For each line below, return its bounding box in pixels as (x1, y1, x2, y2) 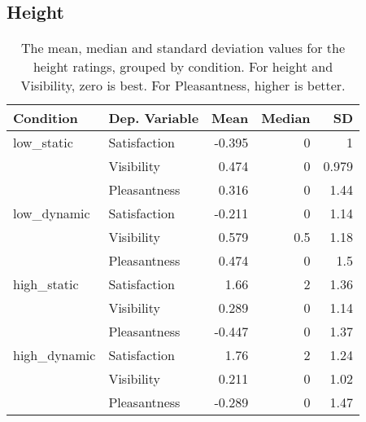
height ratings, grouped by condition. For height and (33, 57, 333, 77)
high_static (13, 275, 79, 294)
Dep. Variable (108, 108, 199, 128)
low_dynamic (13, 204, 90, 223)
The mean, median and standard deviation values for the (20, 38, 346, 58)
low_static (13, 133, 73, 152)
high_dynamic (13, 345, 96, 365)
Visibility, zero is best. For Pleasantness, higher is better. (20, 76, 346, 95)
